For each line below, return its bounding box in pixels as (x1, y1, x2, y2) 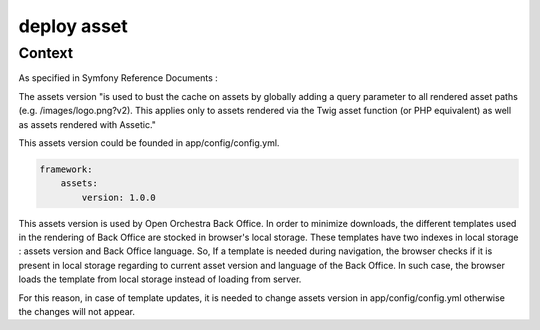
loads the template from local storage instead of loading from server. (18, 273, 302, 285)
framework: (39, 163, 93, 175)
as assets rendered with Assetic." (18, 118, 157, 130)
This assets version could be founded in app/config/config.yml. (18, 136, 280, 149)
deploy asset (18, 15, 129, 37)
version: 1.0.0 (81, 191, 157, 203)
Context (18, 44, 74, 62)
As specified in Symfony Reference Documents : (18, 72, 219, 84)
